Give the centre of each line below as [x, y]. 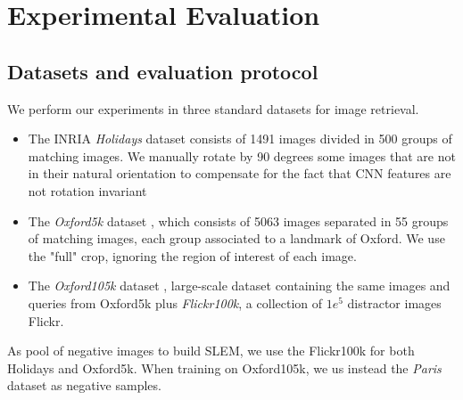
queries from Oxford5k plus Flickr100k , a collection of [175, 302]
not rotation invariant [87, 190]
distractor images [394, 302]
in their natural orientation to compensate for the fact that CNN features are [240, 173]
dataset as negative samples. [84, 385]
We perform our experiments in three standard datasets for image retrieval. [213, 108]
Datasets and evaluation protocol [163, 71]
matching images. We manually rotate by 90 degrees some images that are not [242, 155]
